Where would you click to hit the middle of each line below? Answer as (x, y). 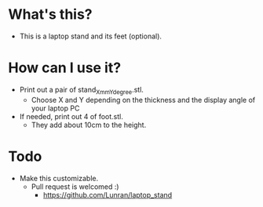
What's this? (50, 15)
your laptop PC (55, 108)
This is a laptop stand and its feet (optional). (91, 36)
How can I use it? (65, 68)
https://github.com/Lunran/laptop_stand (108, 194)
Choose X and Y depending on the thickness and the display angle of (143, 100)
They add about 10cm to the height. (89, 125)
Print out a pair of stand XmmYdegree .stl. (81, 90)
